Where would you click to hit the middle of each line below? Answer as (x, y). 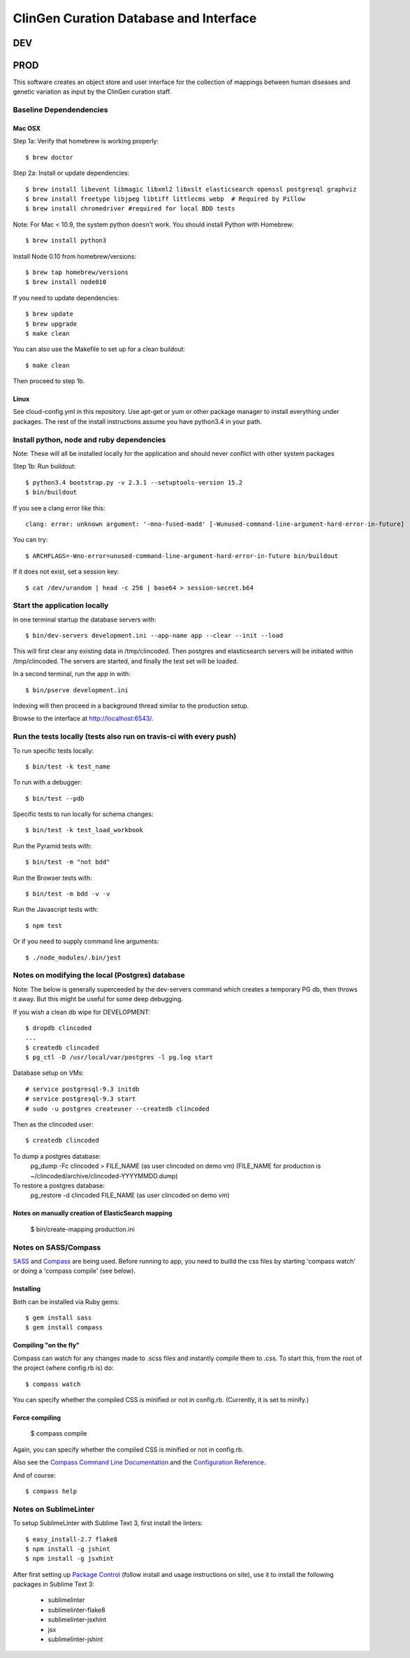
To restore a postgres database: (59, 1185)
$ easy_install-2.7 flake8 (72, 1539)
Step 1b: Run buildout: (44, 466)
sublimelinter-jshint (75, 1639)
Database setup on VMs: (48, 1073)
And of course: (34, 1475)
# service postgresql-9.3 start (81, 1099)
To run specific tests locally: (53, 750)
